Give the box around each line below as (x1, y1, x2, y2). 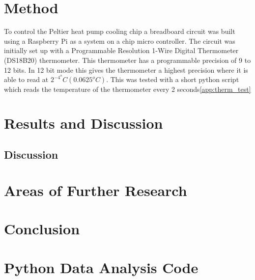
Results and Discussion (4, 112, 163, 133)
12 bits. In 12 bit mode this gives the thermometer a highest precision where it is (4, 64, 248, 75)
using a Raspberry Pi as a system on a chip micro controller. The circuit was (4, 35, 235, 46)
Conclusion (4, 219, 80, 239)
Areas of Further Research (4, 180, 187, 200)
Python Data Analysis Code (4, 257, 198, 277)
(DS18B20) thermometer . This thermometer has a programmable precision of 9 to (4, 55, 251, 65)
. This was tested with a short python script (106, 74, 239, 84)
